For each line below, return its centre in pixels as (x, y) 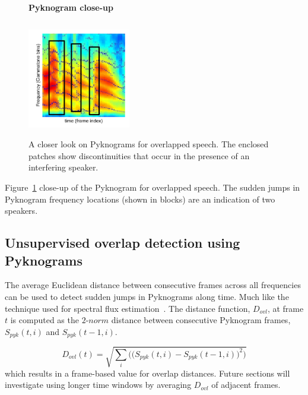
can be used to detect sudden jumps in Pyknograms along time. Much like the (147, 296)
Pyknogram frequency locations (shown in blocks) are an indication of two (140, 199)
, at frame (285, 308)
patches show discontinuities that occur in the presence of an (139, 155)
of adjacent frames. (246, 385)
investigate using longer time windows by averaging (98, 385)
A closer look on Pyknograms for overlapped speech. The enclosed (149, 144)
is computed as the (45, 320)
